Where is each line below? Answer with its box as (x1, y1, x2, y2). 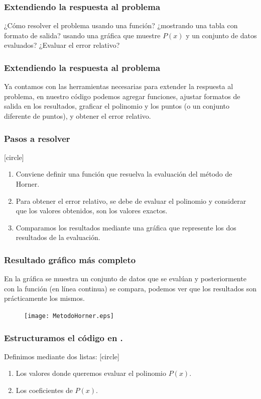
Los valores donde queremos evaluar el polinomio (16, 368, 166, 378)
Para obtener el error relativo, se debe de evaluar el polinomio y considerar (16, 195, 246, 206)
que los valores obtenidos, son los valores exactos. (16, 205, 168, 216)
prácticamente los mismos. (4, 293, 85, 303)
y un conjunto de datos (186, 30, 257, 40)
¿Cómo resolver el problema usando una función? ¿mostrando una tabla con (4, 20, 238, 31)
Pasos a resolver (4, 132, 70, 144)
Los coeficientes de (16, 385, 73, 395)
